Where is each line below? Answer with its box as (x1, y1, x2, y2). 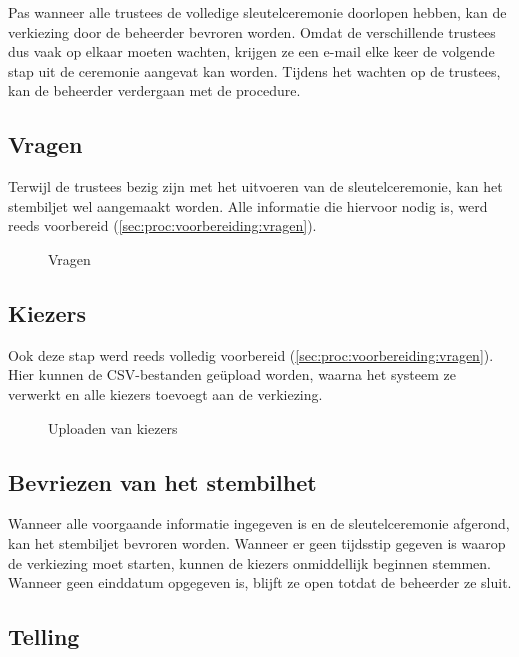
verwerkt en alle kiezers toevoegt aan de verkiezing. (8, 383, 323, 404)
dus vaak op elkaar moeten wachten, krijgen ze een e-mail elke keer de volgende (8, 41, 495, 62)
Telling (8, 621, 80, 652)
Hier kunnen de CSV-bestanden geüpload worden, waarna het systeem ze (8, 364, 456, 385)
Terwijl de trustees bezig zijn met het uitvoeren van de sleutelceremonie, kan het (8, 176, 503, 197)
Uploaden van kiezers (48, 417, 178, 438)
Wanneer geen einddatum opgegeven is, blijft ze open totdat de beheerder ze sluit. (8, 572, 512, 593)
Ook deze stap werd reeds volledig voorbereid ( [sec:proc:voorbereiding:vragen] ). (8, 344, 494, 365)
